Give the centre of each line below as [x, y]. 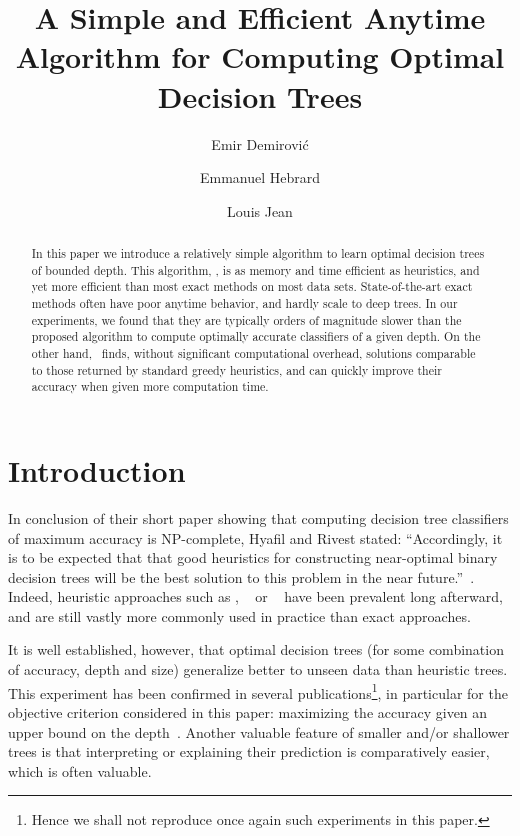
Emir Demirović [260, 143]
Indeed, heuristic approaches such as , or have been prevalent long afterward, [255, 596]
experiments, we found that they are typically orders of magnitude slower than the [246, 319]
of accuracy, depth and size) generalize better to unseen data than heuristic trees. [258, 669]
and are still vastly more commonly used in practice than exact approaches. [239, 615]
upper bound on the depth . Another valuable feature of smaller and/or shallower [259, 731]
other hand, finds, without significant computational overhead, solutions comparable [253, 353]
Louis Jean [260, 210]
